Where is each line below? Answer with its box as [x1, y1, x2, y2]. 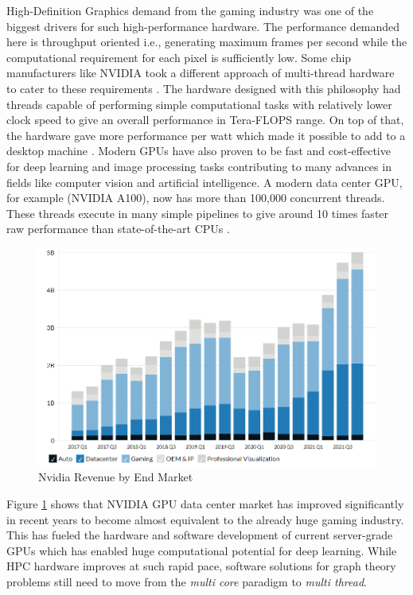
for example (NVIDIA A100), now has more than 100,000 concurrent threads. [6, 189, 385, 206]
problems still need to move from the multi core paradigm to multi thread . [6, 573, 367, 589]
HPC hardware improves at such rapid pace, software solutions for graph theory [6, 558, 396, 574]
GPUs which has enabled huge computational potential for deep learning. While [6, 542, 397, 558]
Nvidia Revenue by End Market [38, 469, 193, 485]
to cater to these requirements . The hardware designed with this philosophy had [6, 80, 401, 96]
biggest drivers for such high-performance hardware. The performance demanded [6, 17, 400, 34]
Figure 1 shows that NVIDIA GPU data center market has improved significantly [6, 495, 404, 511]
